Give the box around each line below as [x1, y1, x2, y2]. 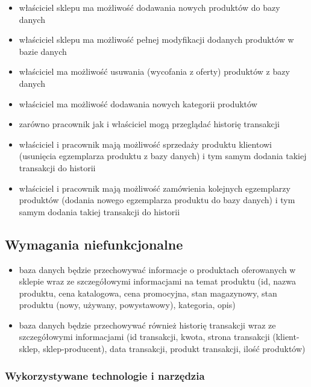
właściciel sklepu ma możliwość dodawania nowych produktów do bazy [19, 1, 280, 13]
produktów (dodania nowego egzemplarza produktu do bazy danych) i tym [19, 193, 295, 206]
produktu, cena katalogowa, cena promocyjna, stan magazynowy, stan [19, 286, 277, 299]
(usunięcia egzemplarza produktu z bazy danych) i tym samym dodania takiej [19, 149, 307, 162]
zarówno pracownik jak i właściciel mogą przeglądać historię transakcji [19, 118, 280, 130]
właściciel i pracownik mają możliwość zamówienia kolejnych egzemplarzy [19, 181, 291, 194]
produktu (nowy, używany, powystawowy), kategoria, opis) [19, 298, 236, 311]
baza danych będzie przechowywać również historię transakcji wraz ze [19, 318, 276, 331]
